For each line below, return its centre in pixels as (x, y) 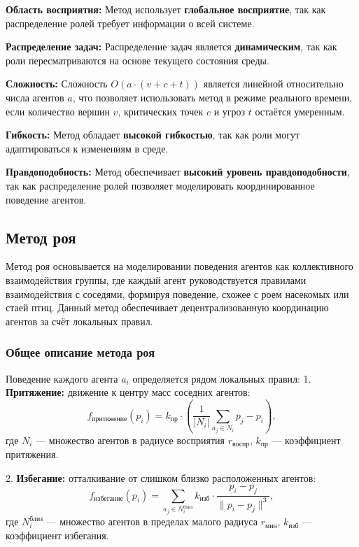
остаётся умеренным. (300, 111)
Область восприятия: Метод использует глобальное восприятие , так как (166, 9)
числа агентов (35, 97)
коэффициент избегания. (57, 535)
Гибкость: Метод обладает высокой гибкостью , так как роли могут (153, 135)
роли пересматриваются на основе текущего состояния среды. (138, 60)
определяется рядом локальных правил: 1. (222, 378)
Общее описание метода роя (80, 352)
